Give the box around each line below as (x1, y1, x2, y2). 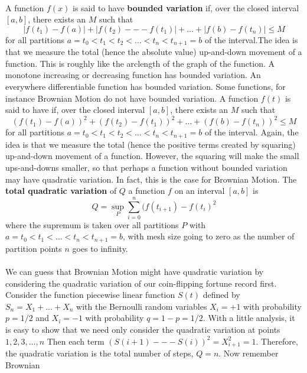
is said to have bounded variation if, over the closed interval (73, 1, 299, 14)
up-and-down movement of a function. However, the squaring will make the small (5, 150, 299, 162)
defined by (203, 288, 240, 301)
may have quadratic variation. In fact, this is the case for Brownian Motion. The (5, 173, 297, 185)
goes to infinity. (72, 242, 128, 254)
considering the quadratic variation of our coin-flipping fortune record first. (5, 277, 277, 289)
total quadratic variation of (5, 184, 117, 197)
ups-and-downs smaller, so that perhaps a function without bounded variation (5, 161, 288, 173)
